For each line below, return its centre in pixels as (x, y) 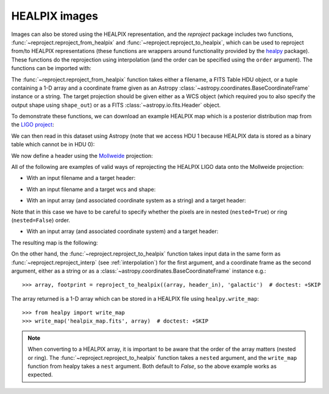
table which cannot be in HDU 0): (53, 145)
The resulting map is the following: (55, 242)
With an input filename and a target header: (81, 178)
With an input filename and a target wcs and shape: (91, 189)
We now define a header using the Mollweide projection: (82, 156)
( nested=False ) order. (41, 220)
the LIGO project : (33, 124)
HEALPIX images (55, 16)
